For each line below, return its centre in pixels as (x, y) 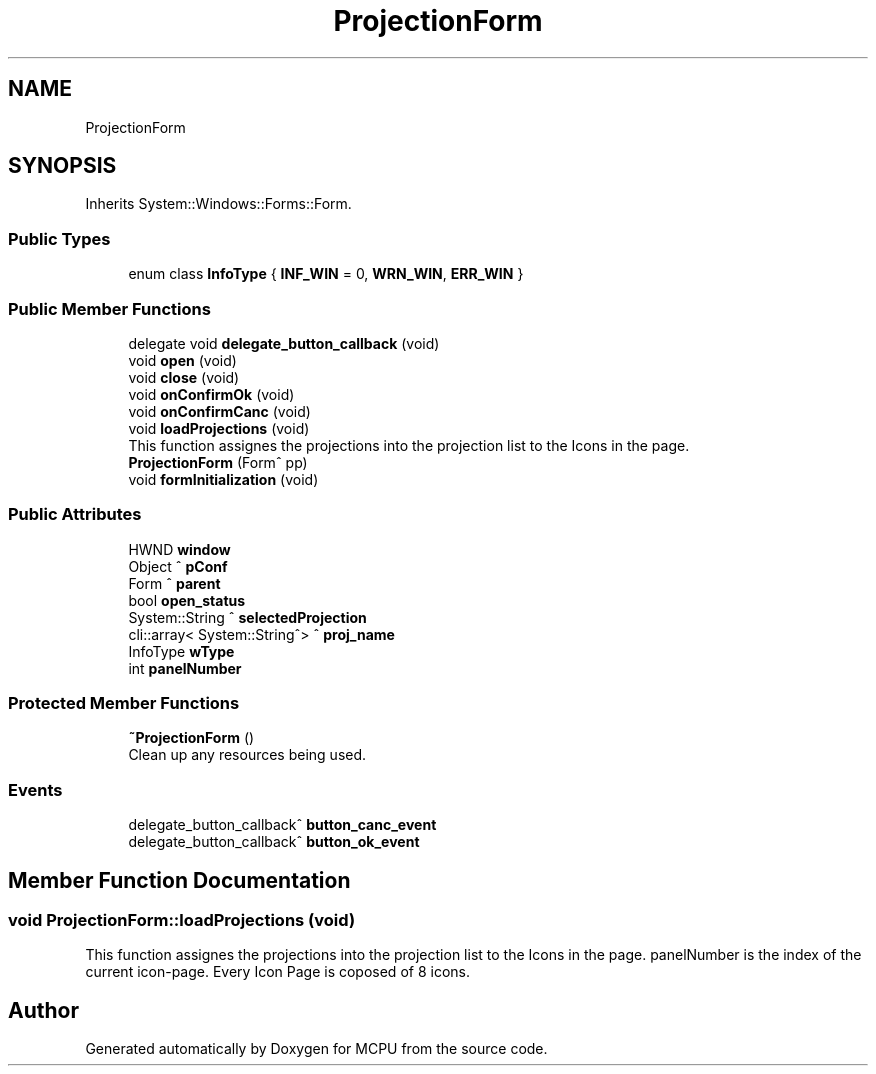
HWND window (179, 549)
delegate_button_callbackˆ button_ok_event (274, 842)
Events (35, 789)
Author (43, 1010)
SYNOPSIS (62, 166)
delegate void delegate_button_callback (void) (284, 343)
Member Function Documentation (179, 880)
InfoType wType (181, 651)
